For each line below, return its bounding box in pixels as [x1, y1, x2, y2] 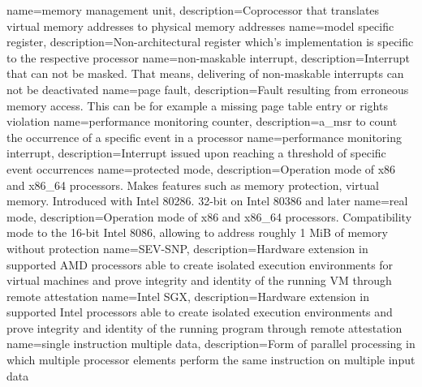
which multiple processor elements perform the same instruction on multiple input [6, 351, 416, 368]
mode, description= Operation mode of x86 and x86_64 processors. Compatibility [6, 208, 412, 225]
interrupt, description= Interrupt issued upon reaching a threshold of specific [6, 144, 386, 161]
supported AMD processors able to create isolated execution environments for [6, 256, 394, 273]
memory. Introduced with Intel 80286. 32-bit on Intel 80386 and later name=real [6, 192, 408, 209]
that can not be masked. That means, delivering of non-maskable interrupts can [6, 65, 404, 82]
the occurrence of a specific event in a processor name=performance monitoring [6, 128, 402, 145]
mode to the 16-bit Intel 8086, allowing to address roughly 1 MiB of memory [6, 224, 388, 241]
